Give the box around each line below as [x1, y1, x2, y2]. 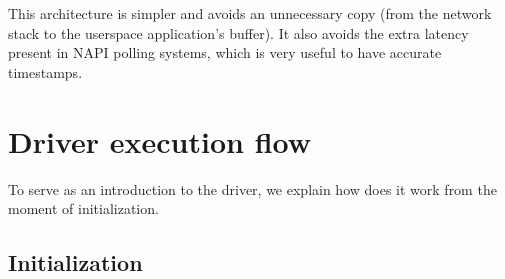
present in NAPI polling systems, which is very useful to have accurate [8, 42, 442, 63]
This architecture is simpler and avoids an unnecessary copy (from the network [8, 3, 492, 23]
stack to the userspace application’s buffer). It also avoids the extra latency [8, 22, 469, 43]
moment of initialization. [8, 198, 159, 219]
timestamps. [8, 61, 83, 82]
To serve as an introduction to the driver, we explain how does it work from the [8, 178, 497, 199]
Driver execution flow [8, 120, 311, 161]
